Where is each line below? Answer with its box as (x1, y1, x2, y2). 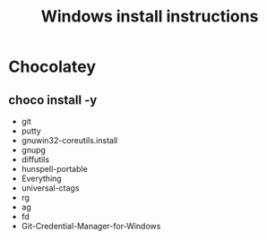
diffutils (21, 154, 50, 165)
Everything (21, 173, 62, 184)
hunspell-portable (21, 164, 89, 174)
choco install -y (8, 92, 98, 107)
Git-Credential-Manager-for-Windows (21, 221, 161, 231)
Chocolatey (8, 56, 96, 77)
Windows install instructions (40, 6, 259, 27)
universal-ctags (21, 183, 80, 193)
